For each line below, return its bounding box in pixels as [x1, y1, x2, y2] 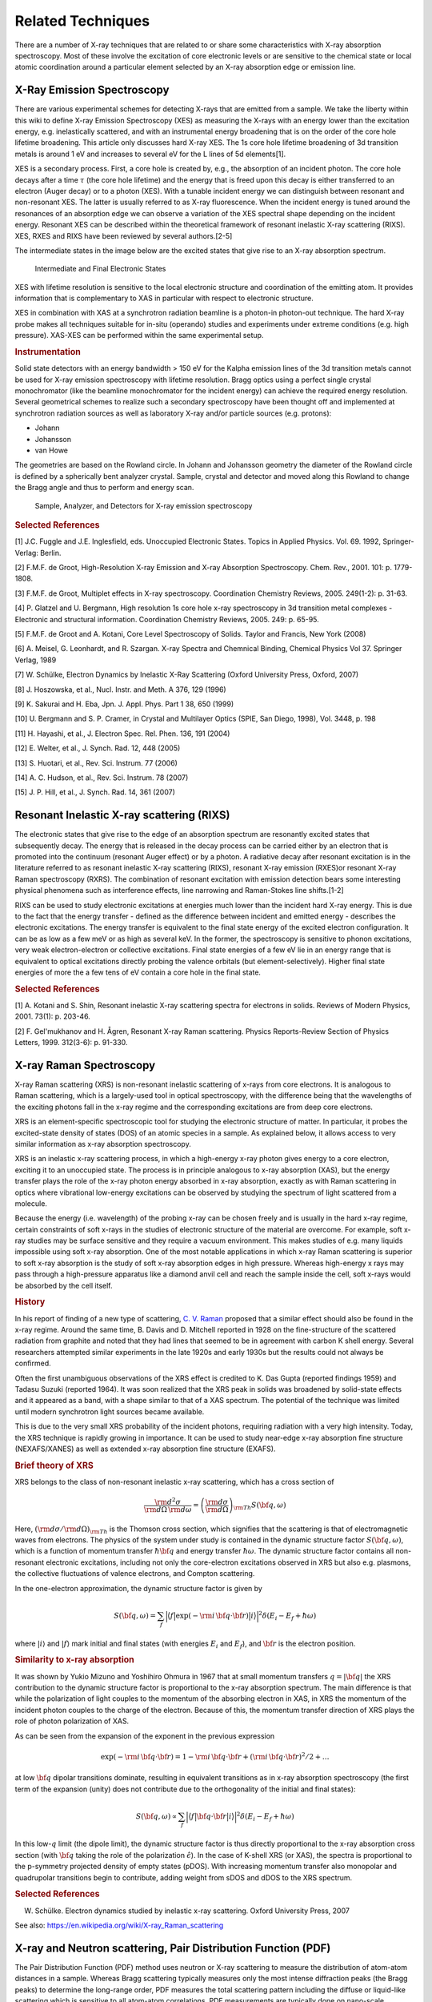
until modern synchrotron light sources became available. [14, 1406, 205, 1417]
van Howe [34, 445, 68, 456]
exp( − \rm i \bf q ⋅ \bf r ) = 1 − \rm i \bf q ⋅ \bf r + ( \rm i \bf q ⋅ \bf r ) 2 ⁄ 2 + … [100, 1751, 330, 1761]
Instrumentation [14, 347, 82, 358]
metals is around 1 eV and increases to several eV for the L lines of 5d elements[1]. [14, 149, 286, 159]
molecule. [14, 1198, 48, 1208]
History [14, 1296, 46, 1308]
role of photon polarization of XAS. [14, 1716, 130, 1726]
